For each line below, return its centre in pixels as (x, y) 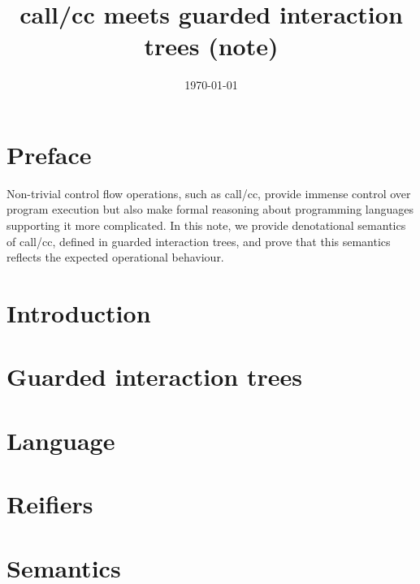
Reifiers (50, 504)
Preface (49, 154)
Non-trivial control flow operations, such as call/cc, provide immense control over (209, 193)
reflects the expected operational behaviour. (115, 257)
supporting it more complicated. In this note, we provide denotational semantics (206, 225)
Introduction (79, 313)
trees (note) (211, 46)
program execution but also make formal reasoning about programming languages (210, 209)
